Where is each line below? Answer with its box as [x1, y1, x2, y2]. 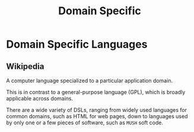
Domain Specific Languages [6, 37, 148, 51]
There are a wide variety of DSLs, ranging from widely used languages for [6, 106, 187, 114]
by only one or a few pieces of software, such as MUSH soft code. [6, 119, 163, 126]
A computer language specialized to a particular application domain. [6, 77, 173, 84]
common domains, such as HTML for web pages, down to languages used [6, 113, 188, 120]
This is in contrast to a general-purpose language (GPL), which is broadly [6, 89, 186, 96]
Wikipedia [6, 61, 44, 71]
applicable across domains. [6, 95, 74, 102]
